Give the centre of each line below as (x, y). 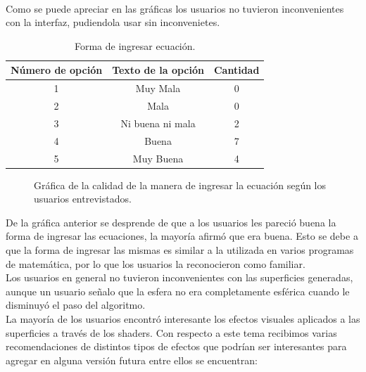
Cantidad (236, 70)
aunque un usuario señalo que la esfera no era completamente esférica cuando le (178, 291)
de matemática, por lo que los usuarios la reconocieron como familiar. (156, 263)
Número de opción (57, 70)
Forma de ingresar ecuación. (135, 45)
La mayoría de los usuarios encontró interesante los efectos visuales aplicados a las (183, 319)
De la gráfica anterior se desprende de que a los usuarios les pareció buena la (171, 222)
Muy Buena (158, 158)
